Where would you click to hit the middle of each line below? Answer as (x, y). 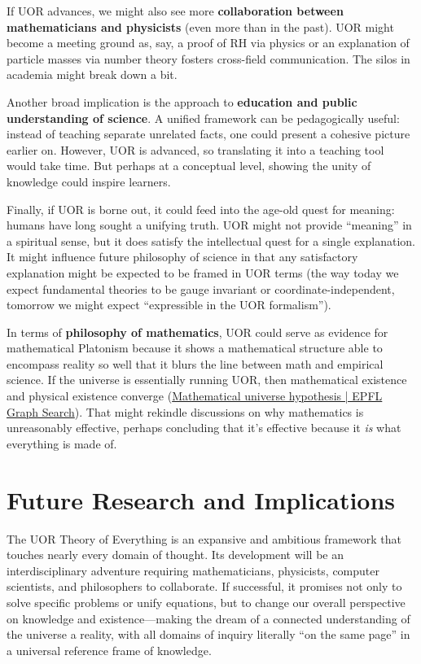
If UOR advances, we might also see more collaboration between (175, 11)
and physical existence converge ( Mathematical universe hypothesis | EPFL (195, 396)
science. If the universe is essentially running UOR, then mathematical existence (207, 380)
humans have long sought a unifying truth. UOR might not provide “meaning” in (209, 225)
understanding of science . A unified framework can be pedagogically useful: (203, 118)
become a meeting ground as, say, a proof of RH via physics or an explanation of (208, 43)
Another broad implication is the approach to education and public (182, 101)
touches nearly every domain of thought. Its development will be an (175, 555)
